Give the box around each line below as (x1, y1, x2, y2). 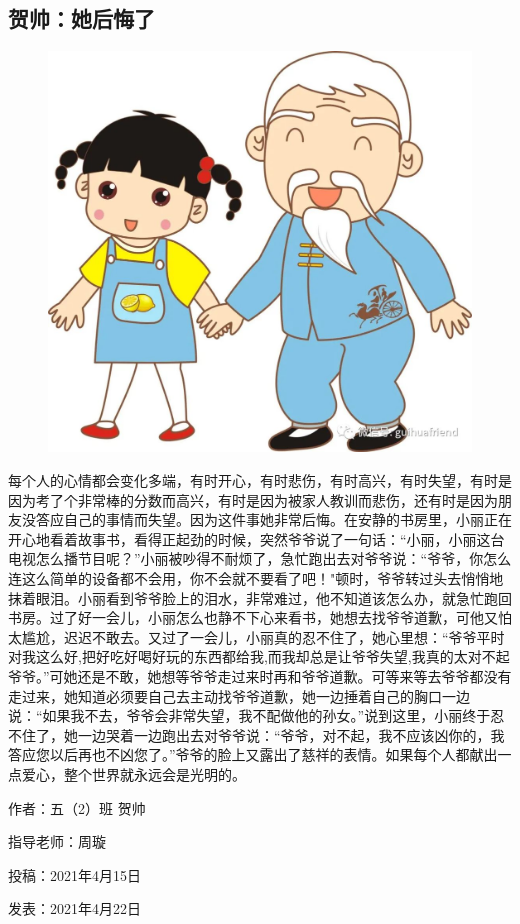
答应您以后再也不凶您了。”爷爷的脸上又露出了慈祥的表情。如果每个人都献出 (8, 744, 498, 765)
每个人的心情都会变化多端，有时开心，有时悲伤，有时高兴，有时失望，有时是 (8, 470, 512, 491)
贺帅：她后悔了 (8, 3, 155, 34)
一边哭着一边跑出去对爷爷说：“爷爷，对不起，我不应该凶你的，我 (77, 724, 505, 745)
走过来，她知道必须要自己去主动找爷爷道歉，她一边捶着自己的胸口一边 (8, 685, 470, 706)
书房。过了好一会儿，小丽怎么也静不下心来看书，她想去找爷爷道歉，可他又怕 (8, 607, 512, 628)
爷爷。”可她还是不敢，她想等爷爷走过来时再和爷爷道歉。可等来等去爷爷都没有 (8, 665, 512, 686)
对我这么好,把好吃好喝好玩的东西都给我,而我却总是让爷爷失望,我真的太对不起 (8, 646, 510, 667)
